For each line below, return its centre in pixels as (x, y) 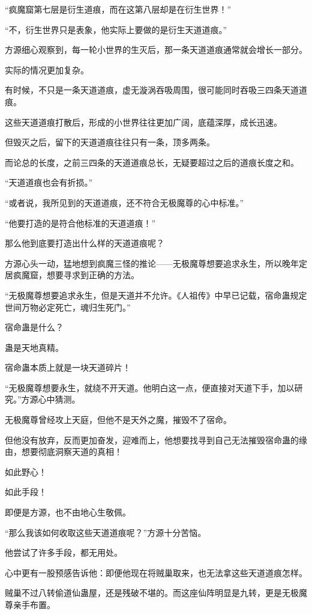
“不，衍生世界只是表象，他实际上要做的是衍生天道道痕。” (116, 29)
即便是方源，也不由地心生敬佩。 (68, 512)
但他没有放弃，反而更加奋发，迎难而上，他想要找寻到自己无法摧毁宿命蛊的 (152, 439)
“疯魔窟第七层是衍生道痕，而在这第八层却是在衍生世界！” (118, 9)
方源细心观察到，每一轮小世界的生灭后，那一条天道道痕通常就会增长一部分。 (156, 50)
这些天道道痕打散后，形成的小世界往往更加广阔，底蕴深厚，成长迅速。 (143, 122)
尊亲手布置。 (30, 604)
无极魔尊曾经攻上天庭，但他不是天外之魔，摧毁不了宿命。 (118, 420)
